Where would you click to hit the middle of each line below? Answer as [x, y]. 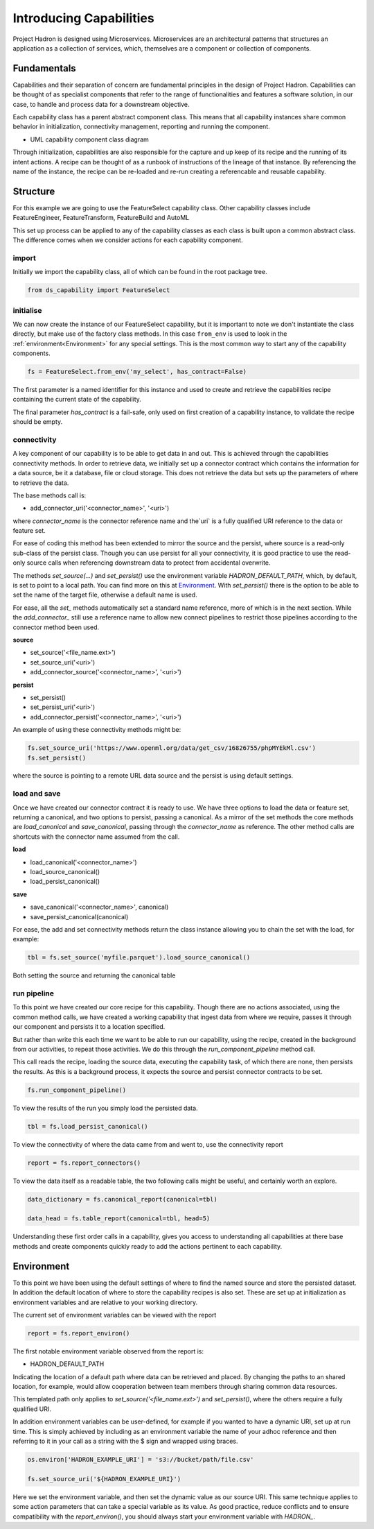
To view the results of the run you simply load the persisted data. [105, 1108]
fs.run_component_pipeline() [77, 1090]
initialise [27, 310]
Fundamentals [44, 68]
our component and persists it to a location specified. [89, 1027]
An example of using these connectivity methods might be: [97, 730]
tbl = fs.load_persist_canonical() [88, 1126]
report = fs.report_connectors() [84, 1163]
